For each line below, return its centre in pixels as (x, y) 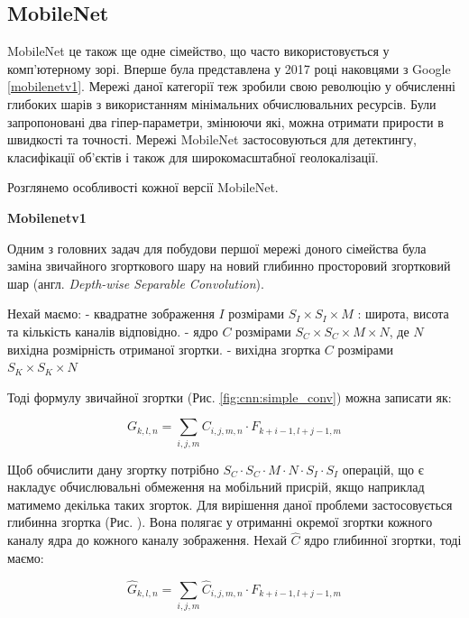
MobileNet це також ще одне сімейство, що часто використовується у (198, 51)
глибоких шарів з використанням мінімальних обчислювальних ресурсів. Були (222, 103)
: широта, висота (403, 314)
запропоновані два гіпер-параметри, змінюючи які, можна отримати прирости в (225, 121)
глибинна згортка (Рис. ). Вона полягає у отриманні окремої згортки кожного (220, 522)
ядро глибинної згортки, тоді (383, 540)
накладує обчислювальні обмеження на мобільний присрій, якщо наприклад (216, 487)
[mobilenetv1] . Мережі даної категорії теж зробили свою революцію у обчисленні (231, 86)
